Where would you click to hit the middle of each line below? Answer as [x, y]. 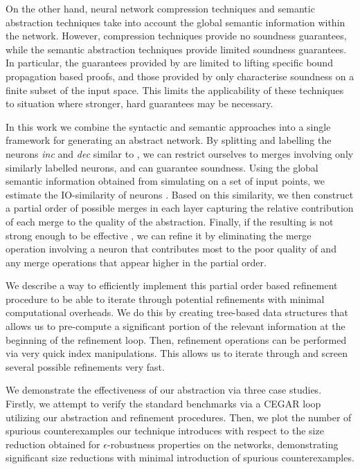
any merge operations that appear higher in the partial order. [136, 262]
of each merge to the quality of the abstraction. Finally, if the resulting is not [170, 221]
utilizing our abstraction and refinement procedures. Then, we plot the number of [179, 417]
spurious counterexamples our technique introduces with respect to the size [165, 431]
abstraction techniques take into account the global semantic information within [175, 22]
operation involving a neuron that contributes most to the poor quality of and [171, 249]
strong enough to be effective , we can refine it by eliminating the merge [159, 235]
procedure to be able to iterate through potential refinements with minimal [165, 298]
